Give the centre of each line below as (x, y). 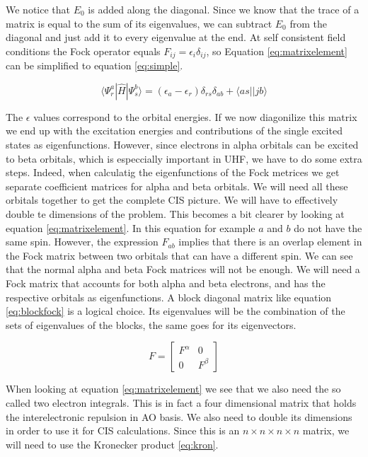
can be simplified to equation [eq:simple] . (94, 65)
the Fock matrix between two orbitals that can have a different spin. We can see (179, 255)
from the (308, 23)
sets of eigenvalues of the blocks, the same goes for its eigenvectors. (151, 324)
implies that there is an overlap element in (270, 242)
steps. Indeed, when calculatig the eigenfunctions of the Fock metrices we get (173, 172)
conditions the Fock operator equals (83, 51)
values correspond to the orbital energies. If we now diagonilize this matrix (195, 116)
